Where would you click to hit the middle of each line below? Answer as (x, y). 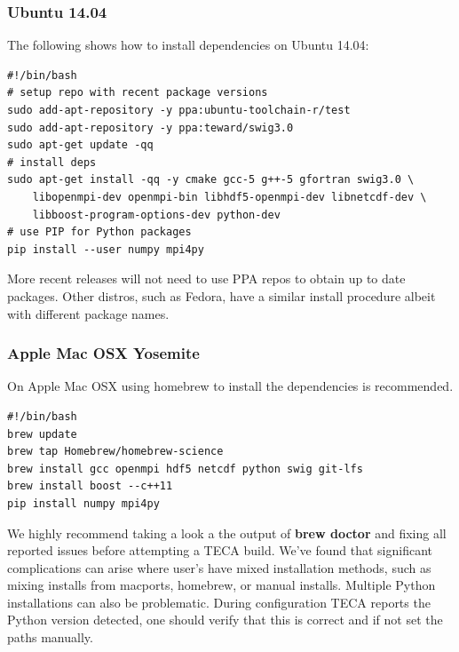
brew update (42, 434)
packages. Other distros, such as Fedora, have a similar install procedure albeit (222, 295)
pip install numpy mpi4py (83, 503)
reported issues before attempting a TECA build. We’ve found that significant (220, 550)
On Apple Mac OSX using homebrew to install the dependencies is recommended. (230, 386)
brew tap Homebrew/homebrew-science (115, 452)
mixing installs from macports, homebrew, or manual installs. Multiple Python (222, 585)
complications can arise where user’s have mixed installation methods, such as (219, 567)
